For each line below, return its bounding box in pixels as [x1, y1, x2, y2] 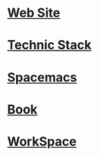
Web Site [7, 5, 61, 21]
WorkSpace [7, 134, 77, 149]
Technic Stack [7, 37, 92, 53]
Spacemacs [7, 69, 77, 85]
